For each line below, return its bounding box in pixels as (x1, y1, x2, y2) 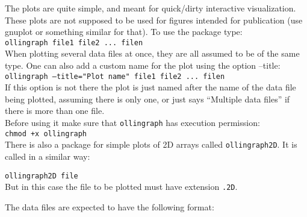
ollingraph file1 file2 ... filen (5, 38, 143, 47)
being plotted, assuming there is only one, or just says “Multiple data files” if (5, 92, 290, 105)
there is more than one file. (5, 104, 105, 117)
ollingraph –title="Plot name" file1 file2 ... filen (5, 72, 225, 81)
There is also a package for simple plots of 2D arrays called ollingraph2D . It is (5, 138, 297, 151)
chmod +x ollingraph (5, 129, 87, 138)
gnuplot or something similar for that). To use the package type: (5, 25, 243, 38)
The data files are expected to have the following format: (5, 200, 214, 213)
